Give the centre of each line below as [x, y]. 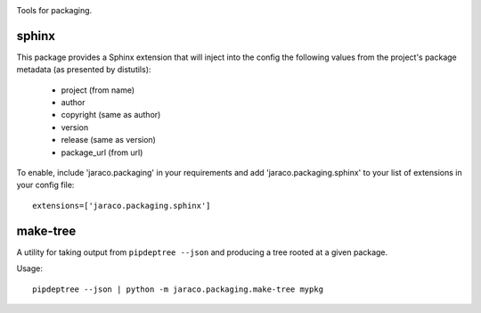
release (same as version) [108, 140]
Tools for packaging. [54, 10]
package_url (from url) [102, 152]
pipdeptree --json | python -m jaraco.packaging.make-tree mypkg [178, 289]
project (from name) [98, 90]
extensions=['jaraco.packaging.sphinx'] [122, 206]
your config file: [45, 185]
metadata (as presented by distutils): [84, 70]
